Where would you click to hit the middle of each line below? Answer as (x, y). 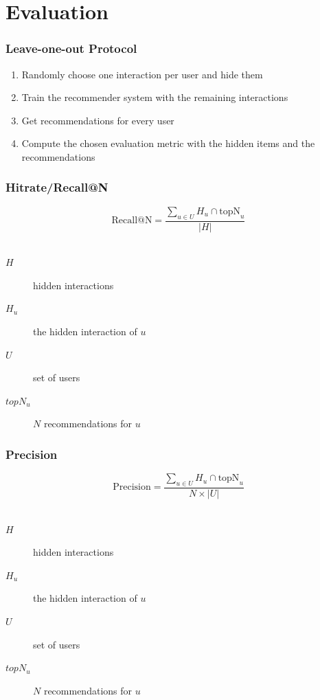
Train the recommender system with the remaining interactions (155, 97)
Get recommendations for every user (98, 120)
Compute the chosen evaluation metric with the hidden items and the (168, 143)
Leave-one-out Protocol (71, 48)
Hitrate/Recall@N (57, 187)
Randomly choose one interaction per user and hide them (142, 74)
